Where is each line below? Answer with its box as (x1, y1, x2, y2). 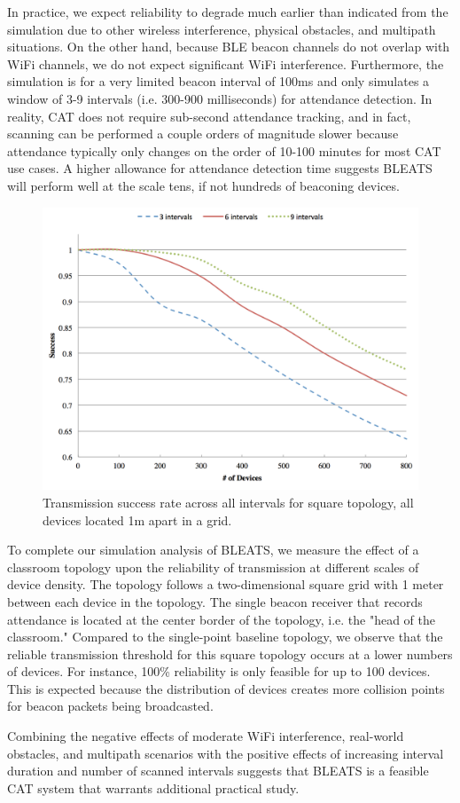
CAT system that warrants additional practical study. (7, 778, 300, 797)
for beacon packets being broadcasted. (7, 697, 214, 715)
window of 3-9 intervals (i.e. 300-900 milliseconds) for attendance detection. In (7, 89, 433, 107)
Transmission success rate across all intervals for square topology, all (43, 492, 414, 511)
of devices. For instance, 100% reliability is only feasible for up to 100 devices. (7, 662, 431, 681)
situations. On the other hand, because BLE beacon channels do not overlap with (7, 37, 450, 56)
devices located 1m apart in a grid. (43, 510, 232, 529)
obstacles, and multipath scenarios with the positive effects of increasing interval (7, 744, 444, 762)
